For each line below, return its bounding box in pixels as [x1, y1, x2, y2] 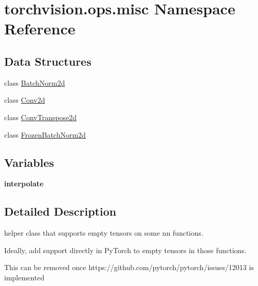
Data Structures [4, 53, 91, 69]
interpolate [4, 178, 44, 189]
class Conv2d [4, 94, 45, 105]
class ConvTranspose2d [4, 111, 77, 122]
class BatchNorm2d [4, 77, 65, 88]
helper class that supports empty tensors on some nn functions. [4, 227, 204, 238]
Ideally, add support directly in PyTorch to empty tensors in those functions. [4, 244, 247, 255]
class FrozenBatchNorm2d [4, 129, 86, 140]
